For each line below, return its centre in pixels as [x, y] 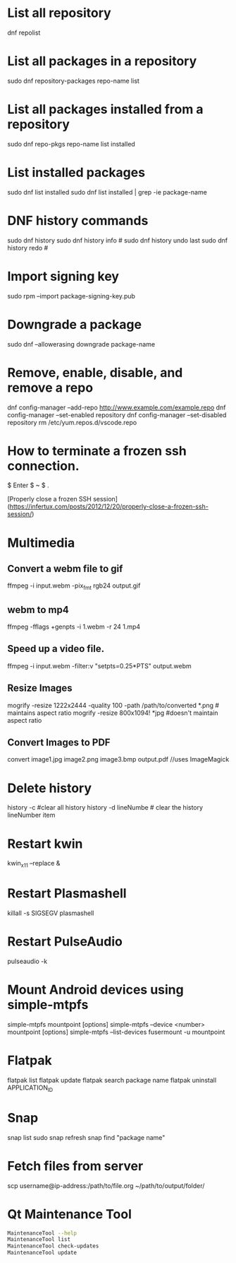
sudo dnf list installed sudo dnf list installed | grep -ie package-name [107, 192]
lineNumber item [31, 815]
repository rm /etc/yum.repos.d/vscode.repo [72, 422]
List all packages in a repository [102, 61]
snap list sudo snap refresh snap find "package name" [86, 1137]
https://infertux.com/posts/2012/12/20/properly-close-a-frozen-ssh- [109, 506]
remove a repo [50, 388]
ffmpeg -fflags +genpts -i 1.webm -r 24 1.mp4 [74, 627]
